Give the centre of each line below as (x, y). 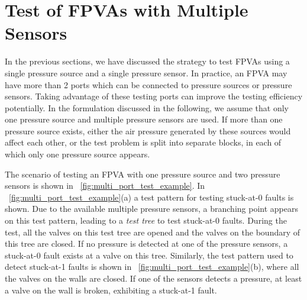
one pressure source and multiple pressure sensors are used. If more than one (144, 119)
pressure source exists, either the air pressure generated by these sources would (148, 130)
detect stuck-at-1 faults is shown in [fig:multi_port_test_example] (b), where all (152, 267)
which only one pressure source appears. (77, 154)
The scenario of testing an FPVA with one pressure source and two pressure (143, 174)
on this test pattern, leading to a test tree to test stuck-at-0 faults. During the (146, 220)
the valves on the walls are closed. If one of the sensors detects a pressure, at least (153, 278)
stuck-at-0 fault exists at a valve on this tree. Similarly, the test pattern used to (149, 255)
